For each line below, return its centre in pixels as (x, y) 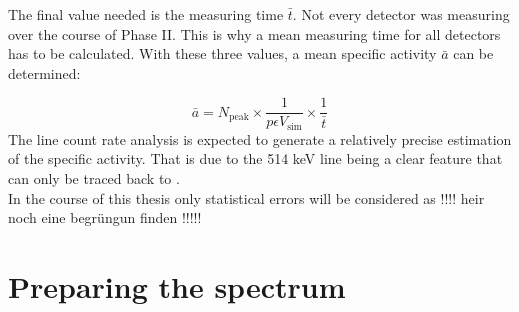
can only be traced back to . (94, 178)
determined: (44, 72)
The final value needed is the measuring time (146, 14)
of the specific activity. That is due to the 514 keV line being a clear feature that (255, 158)
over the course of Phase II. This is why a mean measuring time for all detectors (254, 33)
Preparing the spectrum (177, 286)
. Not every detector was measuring (401, 14)
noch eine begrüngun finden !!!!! (105, 217)
